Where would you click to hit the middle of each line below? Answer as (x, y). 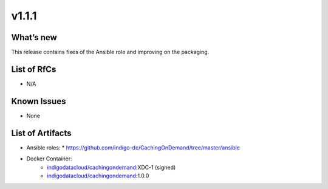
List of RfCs (34, 69)
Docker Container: (49, 159)
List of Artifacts (42, 133)
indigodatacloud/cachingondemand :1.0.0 (98, 176)
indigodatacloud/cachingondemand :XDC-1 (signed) (111, 167)
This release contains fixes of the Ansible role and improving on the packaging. (110, 52)
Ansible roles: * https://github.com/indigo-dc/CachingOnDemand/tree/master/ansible (133, 147)
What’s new (34, 37)
